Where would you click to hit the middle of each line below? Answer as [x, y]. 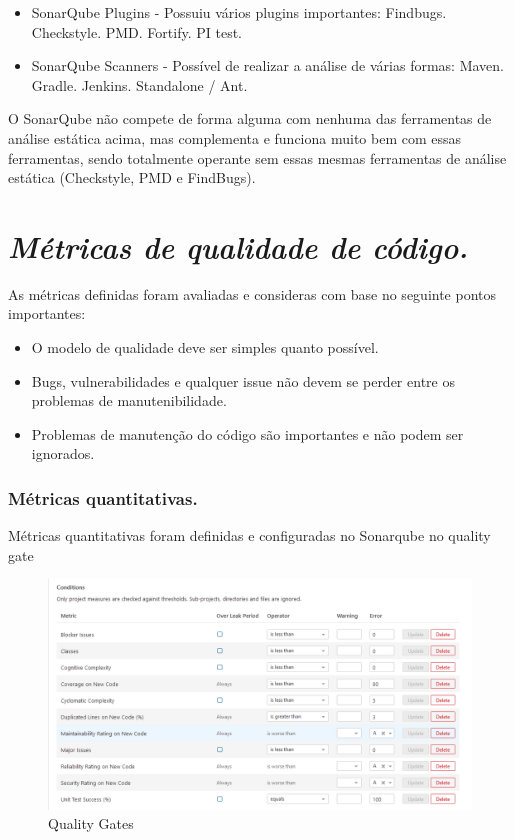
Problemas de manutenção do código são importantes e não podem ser [247, 433]
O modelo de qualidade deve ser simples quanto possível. [205, 347]
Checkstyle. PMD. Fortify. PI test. [137, 31]
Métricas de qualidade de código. [238, 246]
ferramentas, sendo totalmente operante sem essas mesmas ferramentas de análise [257, 157]
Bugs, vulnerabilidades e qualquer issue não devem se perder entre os [243, 380]
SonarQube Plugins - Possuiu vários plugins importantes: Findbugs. [239, 12]
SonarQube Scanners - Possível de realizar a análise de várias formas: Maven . [268, 65]
